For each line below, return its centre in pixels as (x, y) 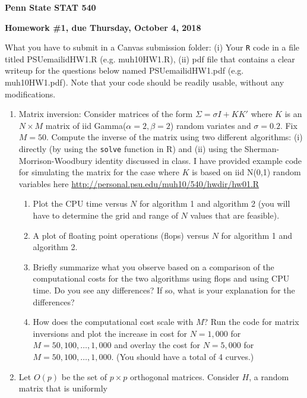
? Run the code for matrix (251, 322)
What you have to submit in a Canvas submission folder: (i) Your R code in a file (152, 47)
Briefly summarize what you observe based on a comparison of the (153, 266)
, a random (269, 376)
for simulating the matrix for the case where (99, 172)
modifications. (30, 94)
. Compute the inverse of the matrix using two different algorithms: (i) (175, 137)
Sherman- (262, 149)
